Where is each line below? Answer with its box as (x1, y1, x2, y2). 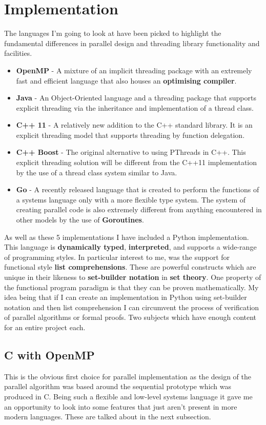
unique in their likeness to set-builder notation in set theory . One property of (4, 272, 261, 282)
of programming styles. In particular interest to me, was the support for (4, 251, 230, 262)
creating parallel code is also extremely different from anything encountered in (16, 204, 262, 215)
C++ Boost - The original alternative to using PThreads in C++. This (16, 147, 246, 157)
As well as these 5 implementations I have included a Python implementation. (4, 231, 249, 242)
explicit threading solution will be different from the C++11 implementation (16, 157, 257, 168)
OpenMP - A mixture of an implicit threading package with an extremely (16, 65, 252, 75)
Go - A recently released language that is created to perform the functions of (16, 184, 259, 195)
